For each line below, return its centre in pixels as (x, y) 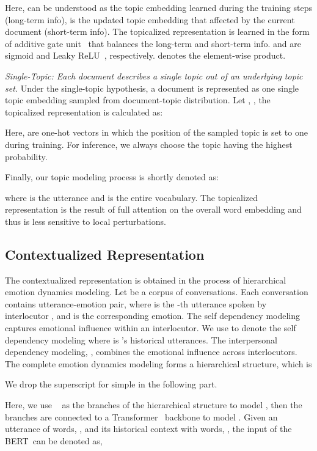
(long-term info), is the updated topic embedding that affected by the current (150, 19)
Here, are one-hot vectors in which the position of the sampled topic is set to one (156, 132)
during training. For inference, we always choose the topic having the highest (149, 144)
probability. (26, 156)
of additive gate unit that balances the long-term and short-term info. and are (153, 43)
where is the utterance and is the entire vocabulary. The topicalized (132, 197)
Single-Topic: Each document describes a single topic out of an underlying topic (154, 75)
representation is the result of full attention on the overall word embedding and (153, 209)
